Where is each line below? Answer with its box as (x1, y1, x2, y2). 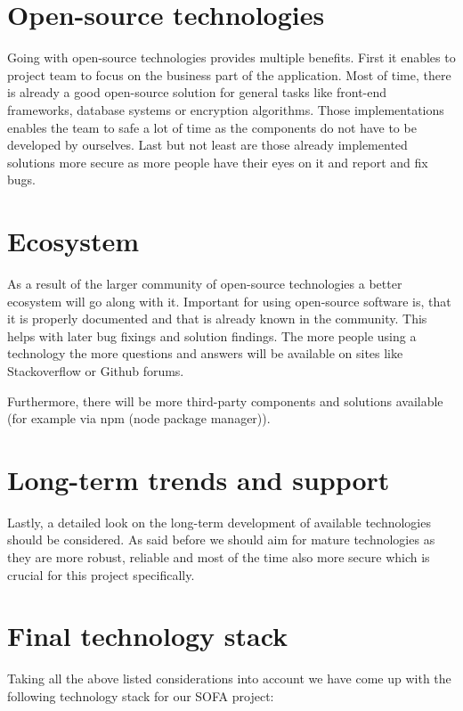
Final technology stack (7, 617, 288, 654)
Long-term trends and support (7, 461, 390, 497)
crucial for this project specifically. (7, 565, 195, 584)
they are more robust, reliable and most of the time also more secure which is (7, 548, 430, 567)
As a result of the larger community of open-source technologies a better (7, 274, 402, 292)
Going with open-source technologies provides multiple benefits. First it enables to (7, 48, 456, 67)
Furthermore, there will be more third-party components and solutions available (7, 391, 443, 410)
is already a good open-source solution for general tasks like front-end (7, 83, 387, 102)
